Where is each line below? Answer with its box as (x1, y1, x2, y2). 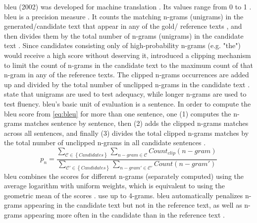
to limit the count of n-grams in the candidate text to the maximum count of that (4, 59, 253, 70)
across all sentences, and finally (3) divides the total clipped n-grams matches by (4, 127, 249, 138)
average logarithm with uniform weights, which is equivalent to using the (4, 180, 225, 191)
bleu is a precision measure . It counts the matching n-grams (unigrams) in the (4, 11, 244, 21)
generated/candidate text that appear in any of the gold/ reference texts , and (4, 21, 242, 31)
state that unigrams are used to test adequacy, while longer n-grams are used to (4, 89, 247, 99)
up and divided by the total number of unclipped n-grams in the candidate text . (4, 79, 250, 89)
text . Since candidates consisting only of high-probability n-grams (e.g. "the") (4, 40, 241, 51)
